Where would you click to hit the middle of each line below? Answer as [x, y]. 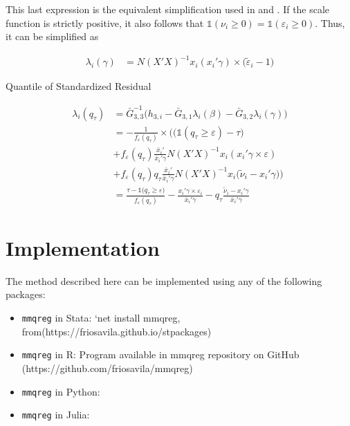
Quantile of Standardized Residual [79, 86]
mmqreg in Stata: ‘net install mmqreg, [101, 318]
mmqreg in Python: [61, 391]
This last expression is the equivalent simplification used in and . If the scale [168, 9]
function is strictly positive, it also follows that [105, 22]
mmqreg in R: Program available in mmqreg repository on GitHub [160, 354]
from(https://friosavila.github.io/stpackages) [117, 331]
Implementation [83, 247]
